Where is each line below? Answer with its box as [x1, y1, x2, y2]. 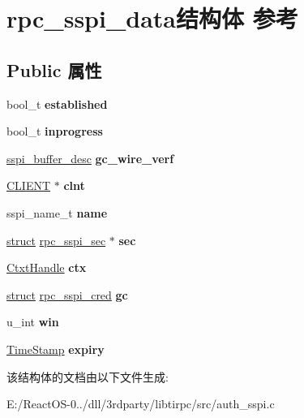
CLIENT [6, 177, 51, 194]
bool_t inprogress [6, 123, 103, 140]
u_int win [6, 313, 59, 330]
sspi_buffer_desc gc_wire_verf [6, 149, 174, 166]
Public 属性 [6, 57, 102, 82]
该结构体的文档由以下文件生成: [6, 368, 169, 385]
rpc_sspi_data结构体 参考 [6, 2, 298, 35]
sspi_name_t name [6, 204, 108, 221]
